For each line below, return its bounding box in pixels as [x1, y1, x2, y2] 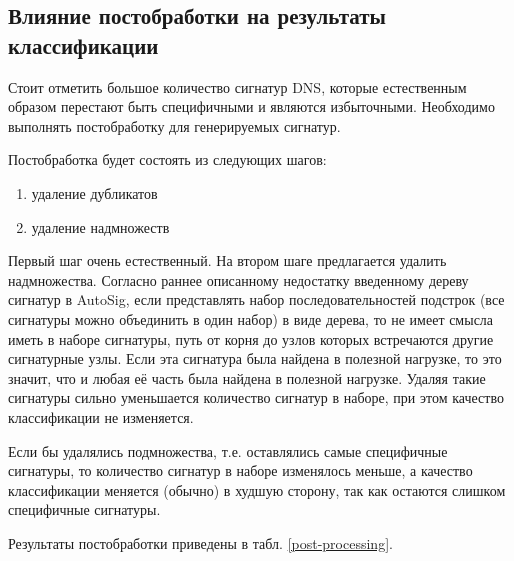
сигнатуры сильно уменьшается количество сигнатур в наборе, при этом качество [8, 387, 504, 408]
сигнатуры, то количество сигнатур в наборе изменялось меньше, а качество [8, 460, 473, 481]
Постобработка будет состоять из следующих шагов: [8, 149, 327, 170]
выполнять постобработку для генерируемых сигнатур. [8, 115, 341, 136]
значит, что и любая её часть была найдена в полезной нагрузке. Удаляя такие [8, 367, 486, 388]
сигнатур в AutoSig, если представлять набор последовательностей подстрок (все [8, 289, 505, 310]
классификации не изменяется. [8, 406, 194, 427]
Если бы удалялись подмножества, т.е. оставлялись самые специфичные [8, 440, 448, 461]
